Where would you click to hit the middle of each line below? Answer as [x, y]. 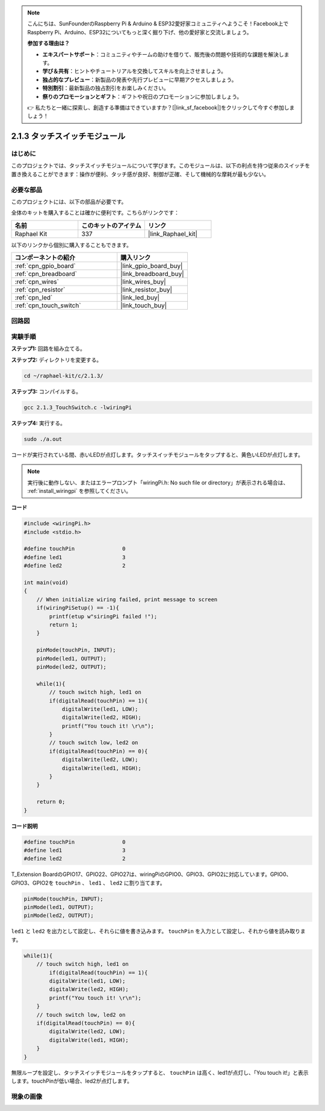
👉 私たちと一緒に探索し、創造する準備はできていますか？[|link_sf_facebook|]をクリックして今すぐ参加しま [161, 107]
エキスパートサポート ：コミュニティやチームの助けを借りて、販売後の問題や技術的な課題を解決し [163, 54]
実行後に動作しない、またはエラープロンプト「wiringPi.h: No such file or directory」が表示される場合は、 [158, 483]
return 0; [51, 802]
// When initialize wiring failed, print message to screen [127, 599]
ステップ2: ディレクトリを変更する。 [57, 360]
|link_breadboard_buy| [152, 274]
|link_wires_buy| [143, 282]
